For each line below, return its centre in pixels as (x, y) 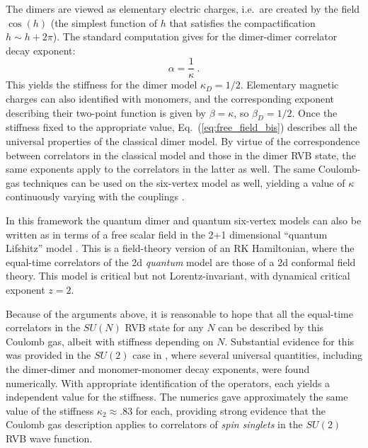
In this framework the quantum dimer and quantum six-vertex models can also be (184, 220)
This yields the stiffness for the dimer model (102, 85)
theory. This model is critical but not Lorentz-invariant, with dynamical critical (178, 276)
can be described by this (271, 327)
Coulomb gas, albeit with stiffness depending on (110, 341)
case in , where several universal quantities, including (248, 355)
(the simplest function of (104, 22)
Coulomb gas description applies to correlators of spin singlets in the (154, 424)
